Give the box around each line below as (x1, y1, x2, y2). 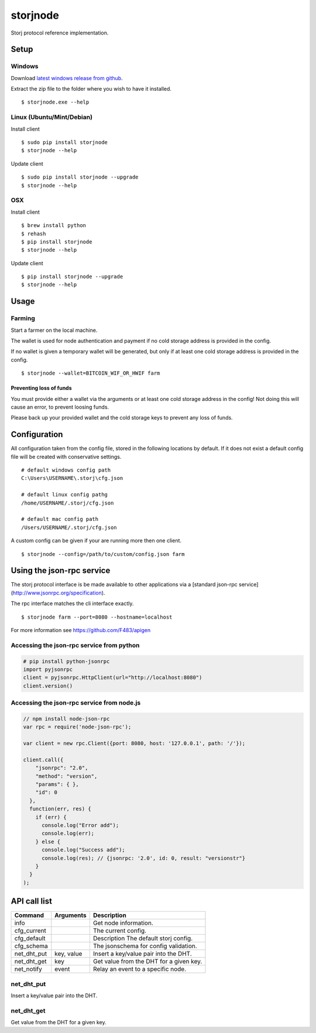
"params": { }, (35, 781, 79, 787)
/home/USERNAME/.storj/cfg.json (21, 499, 114, 506)
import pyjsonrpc (23, 666, 73, 672)
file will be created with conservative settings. (11, 453, 122, 460)
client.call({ (23, 756, 64, 763)
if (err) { (35, 814, 67, 821)
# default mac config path (21, 516, 99, 523)
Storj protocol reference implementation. (11, 29, 109, 36)
